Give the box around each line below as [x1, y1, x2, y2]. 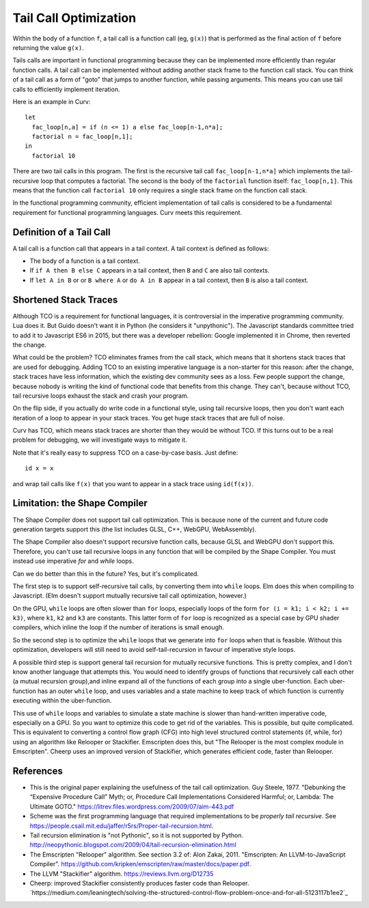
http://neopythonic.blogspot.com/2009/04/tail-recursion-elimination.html [29, 841, 237, 849]
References [12, 765, 63, 777]
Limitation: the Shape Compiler [12, 497, 148, 509]
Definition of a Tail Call [12, 226, 111, 238]
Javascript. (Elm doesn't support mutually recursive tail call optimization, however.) [12, 592, 247, 600]
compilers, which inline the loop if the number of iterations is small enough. [12, 623, 225, 631]
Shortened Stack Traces [12, 294, 118, 305]
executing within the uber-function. [12, 696, 112, 705]
